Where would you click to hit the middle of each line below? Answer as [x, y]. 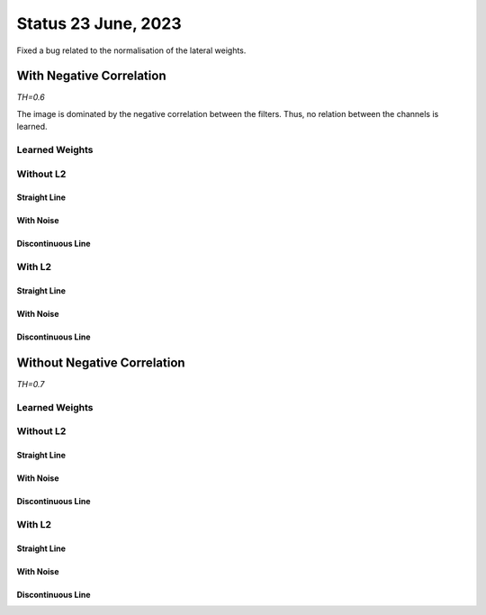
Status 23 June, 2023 [99, 23]
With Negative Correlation [91, 76]
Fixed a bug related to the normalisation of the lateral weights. [131, 50]
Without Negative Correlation [101, 362]
